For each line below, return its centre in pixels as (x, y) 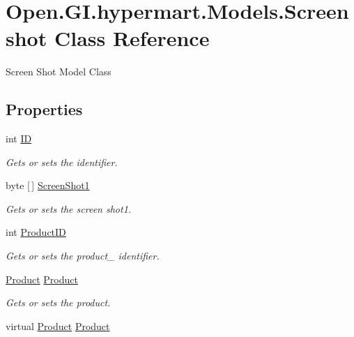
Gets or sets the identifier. (62, 162)
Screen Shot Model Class (59, 72)
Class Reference (132, 38)
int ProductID (36, 232)
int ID (19, 138)
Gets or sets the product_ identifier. (83, 256)
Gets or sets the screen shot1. (69, 208)
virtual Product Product (58, 325)
